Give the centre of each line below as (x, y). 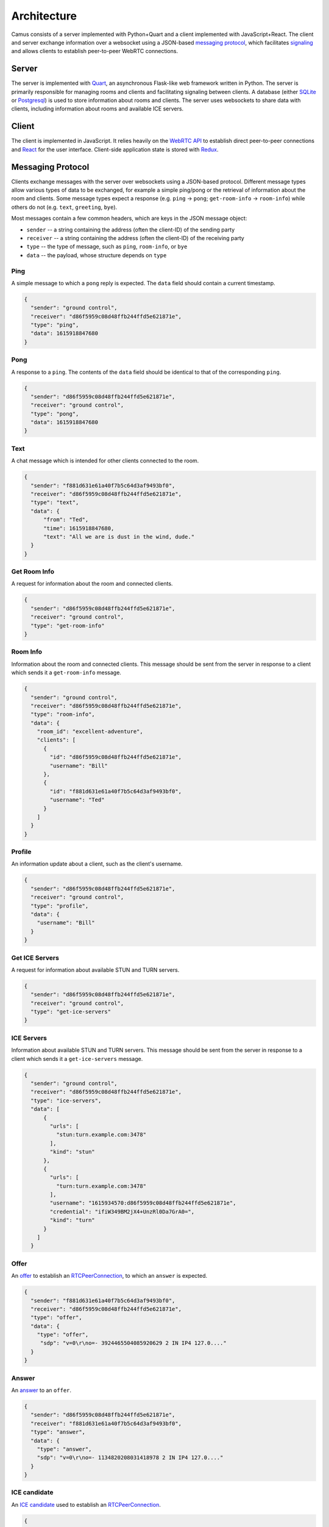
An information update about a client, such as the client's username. (97, 864)
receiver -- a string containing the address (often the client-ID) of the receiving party (136, 238)
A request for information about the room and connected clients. (92, 584)
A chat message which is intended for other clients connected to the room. (105, 461)
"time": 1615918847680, (79, 528)
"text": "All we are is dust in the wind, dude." (119, 537)
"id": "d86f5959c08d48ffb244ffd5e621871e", (116, 757)
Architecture (44, 16)
